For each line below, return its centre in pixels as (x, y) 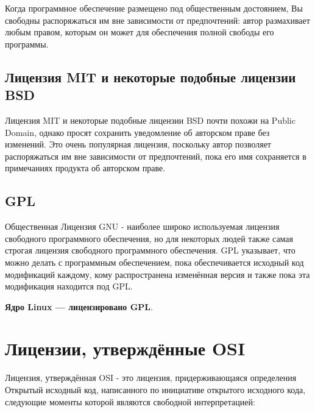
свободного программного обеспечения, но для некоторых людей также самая (149, 238)
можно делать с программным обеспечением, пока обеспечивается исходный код (154, 262)
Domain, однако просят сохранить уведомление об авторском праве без (137, 132)
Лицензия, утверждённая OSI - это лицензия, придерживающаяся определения (151, 378)
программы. (27, 44)
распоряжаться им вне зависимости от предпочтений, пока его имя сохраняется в (156, 156)
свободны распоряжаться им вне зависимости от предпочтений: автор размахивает (157, 20)
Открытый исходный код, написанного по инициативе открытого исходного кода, (155, 390)
